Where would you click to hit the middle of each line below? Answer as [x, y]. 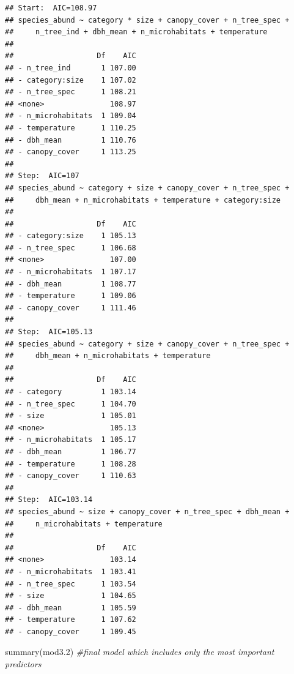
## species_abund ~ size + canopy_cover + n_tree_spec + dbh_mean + [147, 511]
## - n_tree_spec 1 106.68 [71, 248]
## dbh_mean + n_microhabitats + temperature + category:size [143, 200]
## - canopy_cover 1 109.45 [71, 631]
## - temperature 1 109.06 [71, 296]
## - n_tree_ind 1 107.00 [71, 68]
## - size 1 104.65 [71, 596]
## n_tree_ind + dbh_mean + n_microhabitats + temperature [136, 32]
